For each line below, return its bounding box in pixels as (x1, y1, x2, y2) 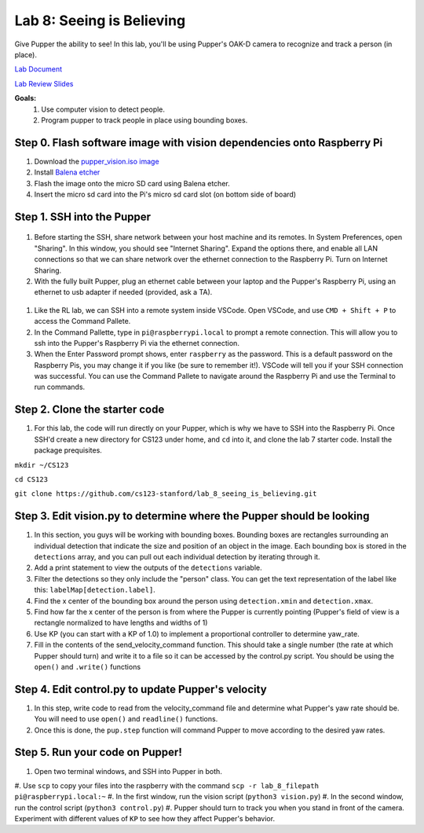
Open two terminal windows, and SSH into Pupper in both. (34, 766, 223, 776)
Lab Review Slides (14, 79, 74, 88)
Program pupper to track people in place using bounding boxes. (41, 115, 248, 125)
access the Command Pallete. (34, 317, 131, 326)
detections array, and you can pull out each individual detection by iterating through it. (34, 552, 321, 561)
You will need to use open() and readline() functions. (34, 714, 218, 724)
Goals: (14, 94, 37, 103)
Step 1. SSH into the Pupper (14, 210, 152, 223)
